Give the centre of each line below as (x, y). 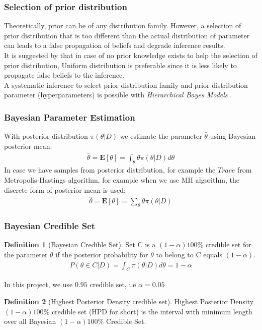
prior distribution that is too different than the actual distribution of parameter (127, 35)
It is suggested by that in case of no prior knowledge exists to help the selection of (131, 55)
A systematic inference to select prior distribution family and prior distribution (126, 85)
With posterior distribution (46, 136)
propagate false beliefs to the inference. (64, 75)
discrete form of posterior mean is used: (65, 189)
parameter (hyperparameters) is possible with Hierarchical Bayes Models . (118, 95)
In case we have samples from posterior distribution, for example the (110, 170)
